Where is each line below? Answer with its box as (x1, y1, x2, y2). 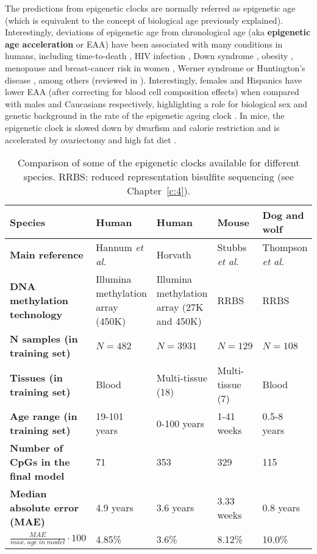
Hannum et (96, 240, 143, 255)
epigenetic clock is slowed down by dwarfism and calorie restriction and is (5, 121, 280, 133)
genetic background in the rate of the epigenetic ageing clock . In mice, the (5, 109, 285, 122)
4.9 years (96, 500, 134, 515)
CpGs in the (10, 455, 70, 469)
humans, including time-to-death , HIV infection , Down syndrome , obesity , (5, 49, 294, 62)
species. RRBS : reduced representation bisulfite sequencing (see (23, 169, 294, 184)
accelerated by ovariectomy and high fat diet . (5, 133, 177, 146)
